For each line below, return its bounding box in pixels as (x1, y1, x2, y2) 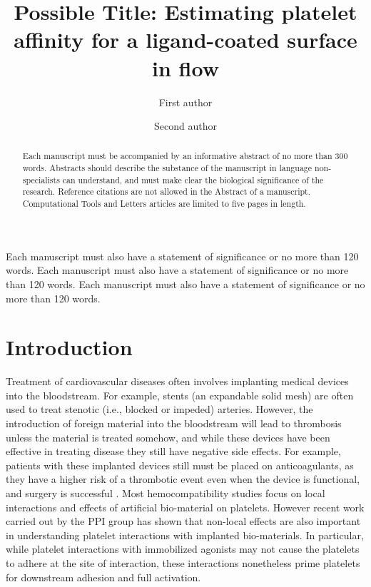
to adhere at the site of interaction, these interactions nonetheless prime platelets (6, 555, 360, 570)
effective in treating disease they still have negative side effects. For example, (6, 444, 341, 459)
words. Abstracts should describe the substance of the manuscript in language (22, 162, 312, 174)
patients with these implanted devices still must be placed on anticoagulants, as (6, 457, 354, 472)
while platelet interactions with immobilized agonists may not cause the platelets (6, 541, 360, 556)
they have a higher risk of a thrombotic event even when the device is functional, (6, 471, 360, 486)
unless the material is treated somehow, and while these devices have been (6, 429, 330, 444)
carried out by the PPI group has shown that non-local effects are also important (6, 514, 361, 529)
